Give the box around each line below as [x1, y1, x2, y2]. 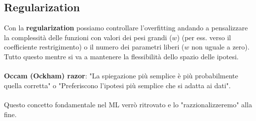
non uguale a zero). [191, 42, 250, 52]
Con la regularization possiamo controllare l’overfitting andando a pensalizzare [4, 23, 248, 33]
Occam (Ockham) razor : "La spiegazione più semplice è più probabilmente [4, 71, 238, 81]
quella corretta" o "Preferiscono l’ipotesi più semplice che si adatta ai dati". [4, 80, 231, 90]
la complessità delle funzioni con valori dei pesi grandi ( [4, 32, 172, 42]
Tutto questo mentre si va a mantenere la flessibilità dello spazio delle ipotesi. [4, 51, 239, 61]
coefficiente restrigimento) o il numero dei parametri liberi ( [4, 42, 184, 52]
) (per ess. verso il [177, 32, 231, 42]
